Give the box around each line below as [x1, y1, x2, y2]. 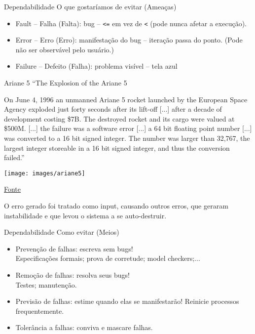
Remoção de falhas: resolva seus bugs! [15, 270, 130, 280]
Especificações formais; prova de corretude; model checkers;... [15, 253, 200, 263]
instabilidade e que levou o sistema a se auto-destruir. [4, 210, 167, 220]
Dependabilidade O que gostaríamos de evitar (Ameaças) [4, 1, 177, 11]
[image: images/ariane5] [4, 169, 85, 177]
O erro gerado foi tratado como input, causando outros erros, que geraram [4, 201, 228, 211]
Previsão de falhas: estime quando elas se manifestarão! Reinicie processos [15, 296, 239, 306]
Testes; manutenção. [15, 279, 77, 290]
